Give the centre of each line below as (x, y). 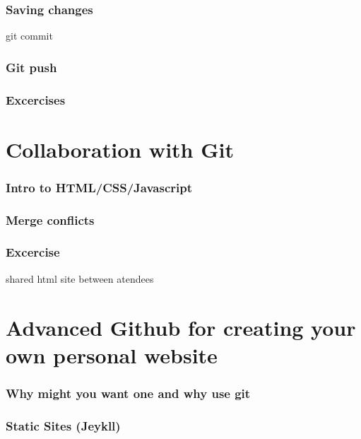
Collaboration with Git (120, 149)
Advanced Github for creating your (181, 327)
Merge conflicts (50, 219)
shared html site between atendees (80, 278)
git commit (29, 36)
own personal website (112, 355)
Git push (31, 67)
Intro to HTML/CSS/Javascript (99, 187)
